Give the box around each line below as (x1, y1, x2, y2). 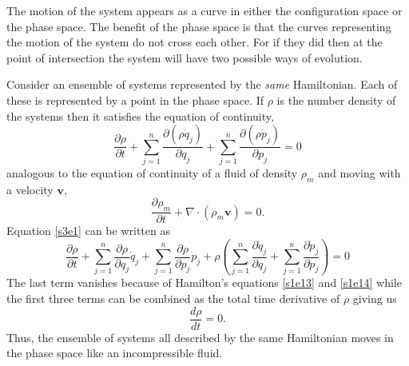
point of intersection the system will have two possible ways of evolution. (6, 49, 363, 66)
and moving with (318, 164, 401, 181)
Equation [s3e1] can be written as (6, 222, 170, 239)
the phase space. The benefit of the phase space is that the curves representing (6, 18, 391, 34)
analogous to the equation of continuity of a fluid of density (6, 164, 298, 181)
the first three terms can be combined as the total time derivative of (6, 290, 340, 307)
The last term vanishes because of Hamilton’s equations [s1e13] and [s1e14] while (6, 274, 402, 291)
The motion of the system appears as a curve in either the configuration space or (6, 2, 403, 18)
